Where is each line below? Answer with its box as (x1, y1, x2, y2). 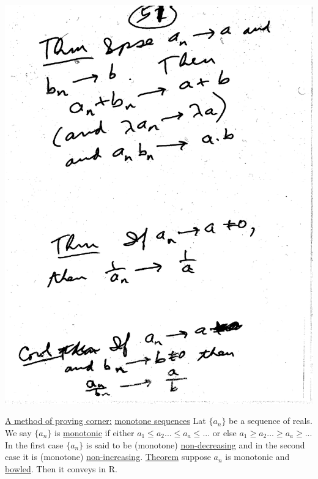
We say (5, 426, 32, 439)
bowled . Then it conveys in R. (5, 462, 117, 475)
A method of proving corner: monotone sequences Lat (5, 414, 206, 427)
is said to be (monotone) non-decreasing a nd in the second (86, 438, 305, 451)
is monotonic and (225, 450, 290, 463)
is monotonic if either (54, 426, 135, 439)
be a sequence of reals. (229, 414, 312, 427)
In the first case (5, 438, 64, 451)
